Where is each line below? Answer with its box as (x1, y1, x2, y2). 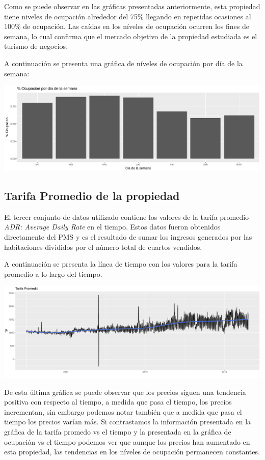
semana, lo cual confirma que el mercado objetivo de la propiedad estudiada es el (4, 31, 257, 41)
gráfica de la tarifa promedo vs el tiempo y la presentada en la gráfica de (4, 426, 231, 437)
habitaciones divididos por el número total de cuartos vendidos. (4, 241, 202, 252)
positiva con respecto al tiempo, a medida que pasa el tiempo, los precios (4, 396, 232, 407)
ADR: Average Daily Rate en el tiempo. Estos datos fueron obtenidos (4, 221, 221, 232)
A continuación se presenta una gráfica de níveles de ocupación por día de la (4, 57, 243, 68)
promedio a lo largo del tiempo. (4, 268, 102, 279)
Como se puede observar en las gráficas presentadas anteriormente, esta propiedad (4, 1, 260, 11)
